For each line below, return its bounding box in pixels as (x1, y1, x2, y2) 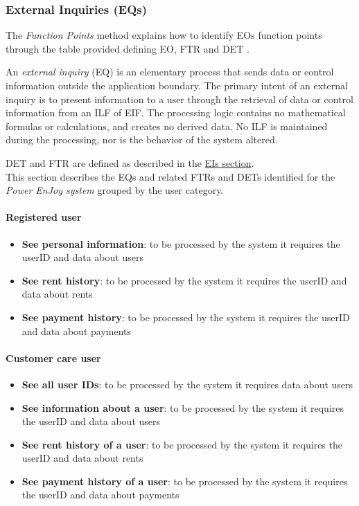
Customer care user (6, 350, 101, 365)
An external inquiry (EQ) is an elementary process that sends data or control (6, 64, 334, 79)
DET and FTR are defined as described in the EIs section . (6, 155, 254, 170)
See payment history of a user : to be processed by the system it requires (21, 473, 348, 488)
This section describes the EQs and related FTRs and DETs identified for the (6, 169, 335, 183)
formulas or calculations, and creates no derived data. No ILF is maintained (6, 118, 328, 133)
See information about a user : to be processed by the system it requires (21, 400, 344, 415)
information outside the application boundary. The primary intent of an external (6, 78, 348, 92)
